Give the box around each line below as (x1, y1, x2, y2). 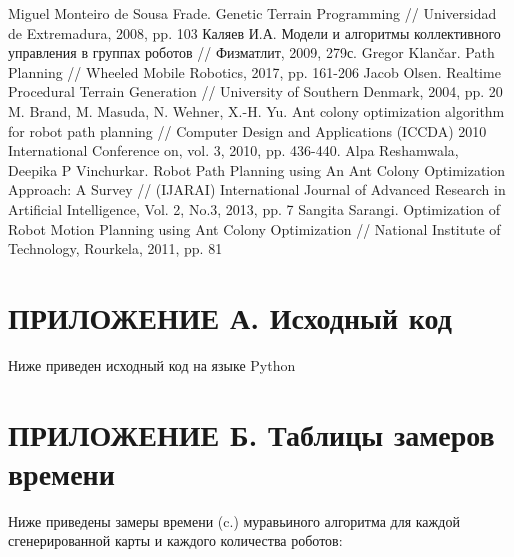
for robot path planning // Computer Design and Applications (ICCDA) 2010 (8, 120, 487, 141)
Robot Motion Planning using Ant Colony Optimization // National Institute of (8, 218, 501, 239)
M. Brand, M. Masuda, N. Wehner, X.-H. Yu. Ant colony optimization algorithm (8, 100, 505, 121)
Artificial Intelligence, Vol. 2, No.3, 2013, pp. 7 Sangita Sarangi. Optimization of (8, 198, 501, 219)
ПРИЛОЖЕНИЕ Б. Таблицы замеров (8, 413, 495, 454)
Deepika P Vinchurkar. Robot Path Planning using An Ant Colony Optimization (8, 159, 506, 180)
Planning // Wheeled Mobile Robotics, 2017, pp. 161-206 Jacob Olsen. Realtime (8, 61, 501, 82)
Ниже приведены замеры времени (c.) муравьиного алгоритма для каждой (8, 510, 460, 531)
